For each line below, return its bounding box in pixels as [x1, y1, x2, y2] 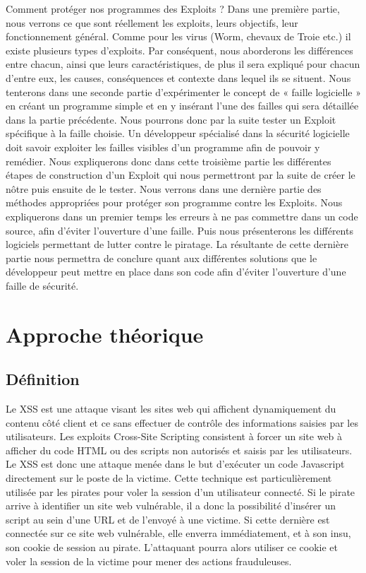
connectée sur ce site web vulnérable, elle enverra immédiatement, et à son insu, [6, 526, 351, 540]
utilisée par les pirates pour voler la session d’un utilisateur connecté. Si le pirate [6, 484, 355, 499]
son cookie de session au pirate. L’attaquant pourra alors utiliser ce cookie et [6, 539, 338, 554]
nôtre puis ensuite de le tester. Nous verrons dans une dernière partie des [6, 181, 322, 196]
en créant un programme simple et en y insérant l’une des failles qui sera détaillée [6, 98, 359, 113]
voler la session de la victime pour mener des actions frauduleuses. [6, 553, 292, 568]
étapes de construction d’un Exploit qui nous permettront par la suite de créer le [6, 167, 355, 182]
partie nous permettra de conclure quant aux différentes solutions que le [6, 250, 317, 265]
